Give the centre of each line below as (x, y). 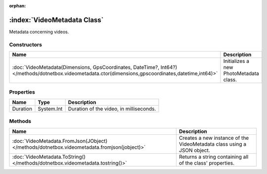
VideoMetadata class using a (213, 144)
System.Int (50, 109)
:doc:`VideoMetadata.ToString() (49, 157)
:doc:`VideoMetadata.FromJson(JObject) (60, 141)
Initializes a (236, 61)
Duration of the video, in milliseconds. (112, 109)
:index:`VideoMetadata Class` (56, 20)
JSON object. (194, 150)
